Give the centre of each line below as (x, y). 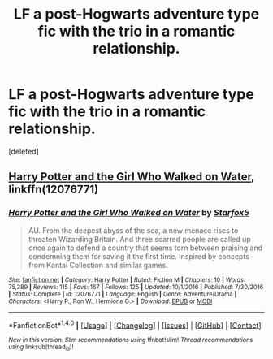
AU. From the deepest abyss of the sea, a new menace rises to (133, 230)
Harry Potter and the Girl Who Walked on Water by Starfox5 (129, 213)
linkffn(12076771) (54, 190)
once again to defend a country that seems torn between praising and (145, 248)
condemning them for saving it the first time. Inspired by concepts (139, 256)
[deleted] (24, 151)
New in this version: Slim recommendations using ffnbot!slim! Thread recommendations (131, 340)
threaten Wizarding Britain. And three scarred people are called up (140, 239)
